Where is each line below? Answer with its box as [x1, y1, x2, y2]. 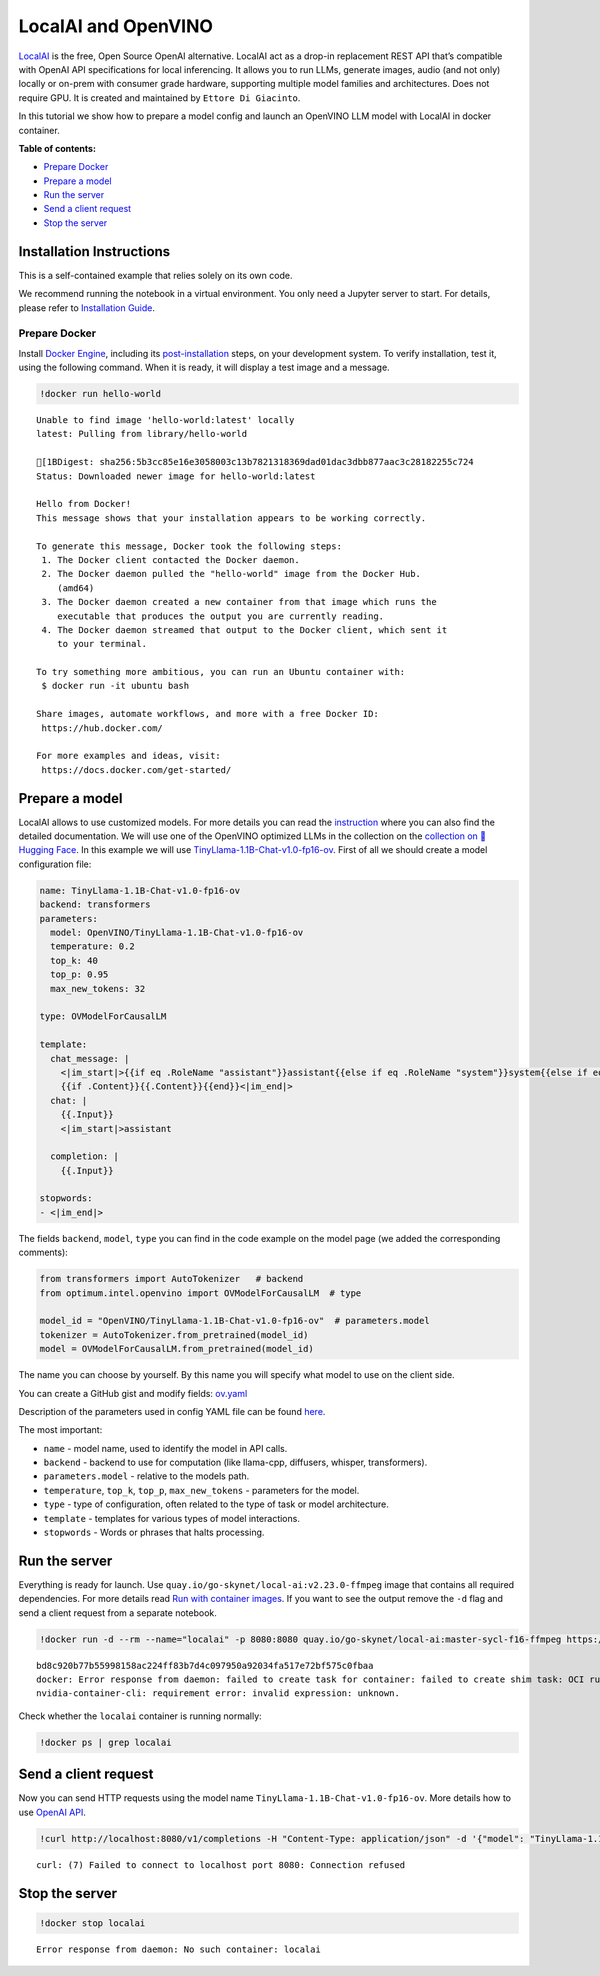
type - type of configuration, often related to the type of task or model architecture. [43, 1498, 390, 1510]
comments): [18, 1246, 69, 1259]
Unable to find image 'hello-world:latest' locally [36, 415, 295, 426]
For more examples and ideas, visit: [36, 750, 222, 762]
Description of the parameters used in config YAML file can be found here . [18, 1405, 326, 1417]
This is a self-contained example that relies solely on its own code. [18, 269, 293, 281]
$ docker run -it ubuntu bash [41, 680, 190, 692]
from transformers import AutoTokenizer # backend [39, 1273, 304, 1285]
